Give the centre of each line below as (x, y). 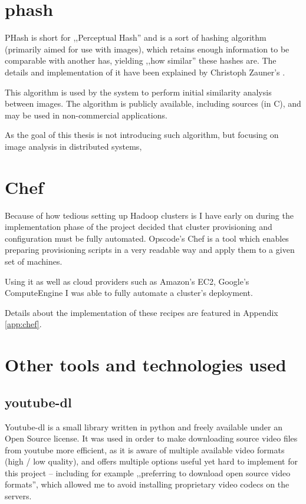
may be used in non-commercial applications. (86, 115)
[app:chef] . (23, 324)
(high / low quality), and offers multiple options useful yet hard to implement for (151, 461)
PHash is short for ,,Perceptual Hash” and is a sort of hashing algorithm (136, 37)
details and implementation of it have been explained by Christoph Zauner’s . (145, 72)
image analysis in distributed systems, (73, 146)
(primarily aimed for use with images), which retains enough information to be (147, 49)
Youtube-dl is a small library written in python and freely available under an (144, 426)
